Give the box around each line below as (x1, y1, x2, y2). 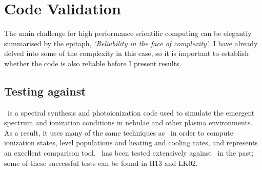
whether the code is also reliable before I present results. (4, 58, 182, 68)
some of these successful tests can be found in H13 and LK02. (4, 157, 198, 168)
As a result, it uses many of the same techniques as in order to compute (4, 127, 234, 138)
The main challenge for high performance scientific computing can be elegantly (4, 28, 252, 39)
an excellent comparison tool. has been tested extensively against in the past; (4, 147, 254, 158)
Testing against (4, 83, 86, 99)
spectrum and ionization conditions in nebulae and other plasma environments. (4, 117, 253, 128)
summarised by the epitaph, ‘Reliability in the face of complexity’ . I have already (4, 37, 258, 48)
